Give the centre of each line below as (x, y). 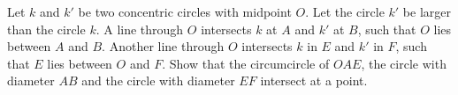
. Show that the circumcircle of (246, 63)
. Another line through (163, 46)
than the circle (46, 29)
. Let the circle (345, 11)
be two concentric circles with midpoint (185, 11)
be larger (427, 11)
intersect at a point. (314, 80)
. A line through (140, 29)
